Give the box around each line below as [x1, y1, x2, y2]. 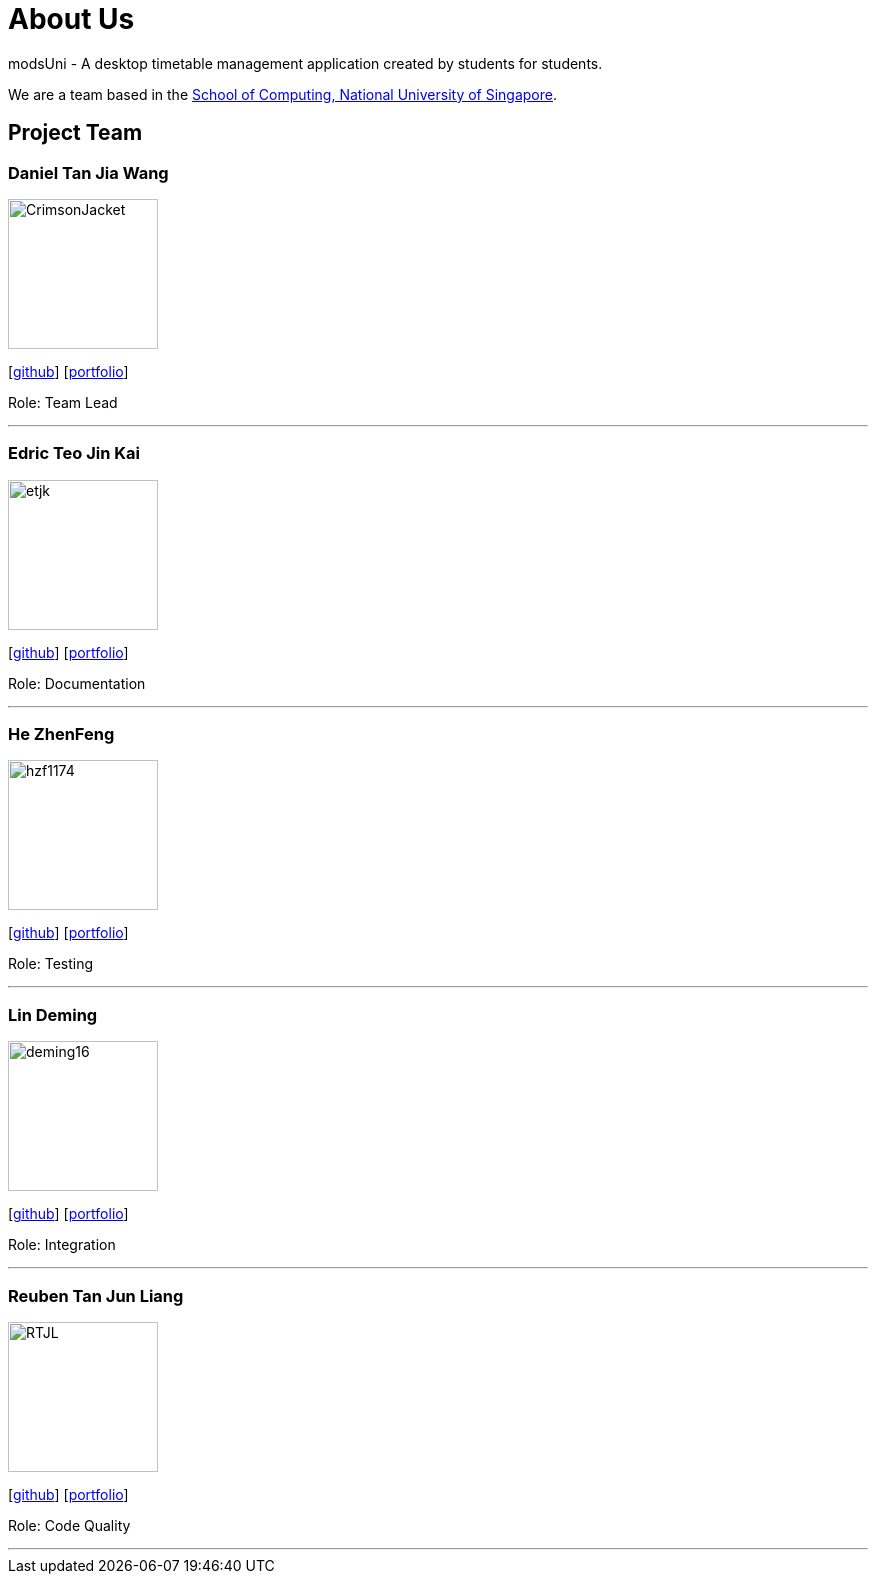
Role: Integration [8, 1236, 116, 1254]
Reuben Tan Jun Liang [8, 1285, 184, 1306]
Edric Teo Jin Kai [8, 443, 140, 464]
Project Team [8, 120, 143, 146]
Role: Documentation [8, 674, 146, 692]
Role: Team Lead [8, 393, 118, 411]
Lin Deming [8, 1004, 98, 1025]
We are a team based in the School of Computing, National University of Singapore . [8, 85, 558, 103]
